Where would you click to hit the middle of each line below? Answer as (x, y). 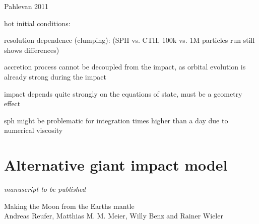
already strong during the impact (55, 76)
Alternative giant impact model (116, 165)
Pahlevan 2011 (26, 6)
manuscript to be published (45, 189)
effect (12, 103)
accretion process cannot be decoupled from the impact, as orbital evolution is (125, 67)
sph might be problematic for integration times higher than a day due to (116, 120)
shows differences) (32, 50)
